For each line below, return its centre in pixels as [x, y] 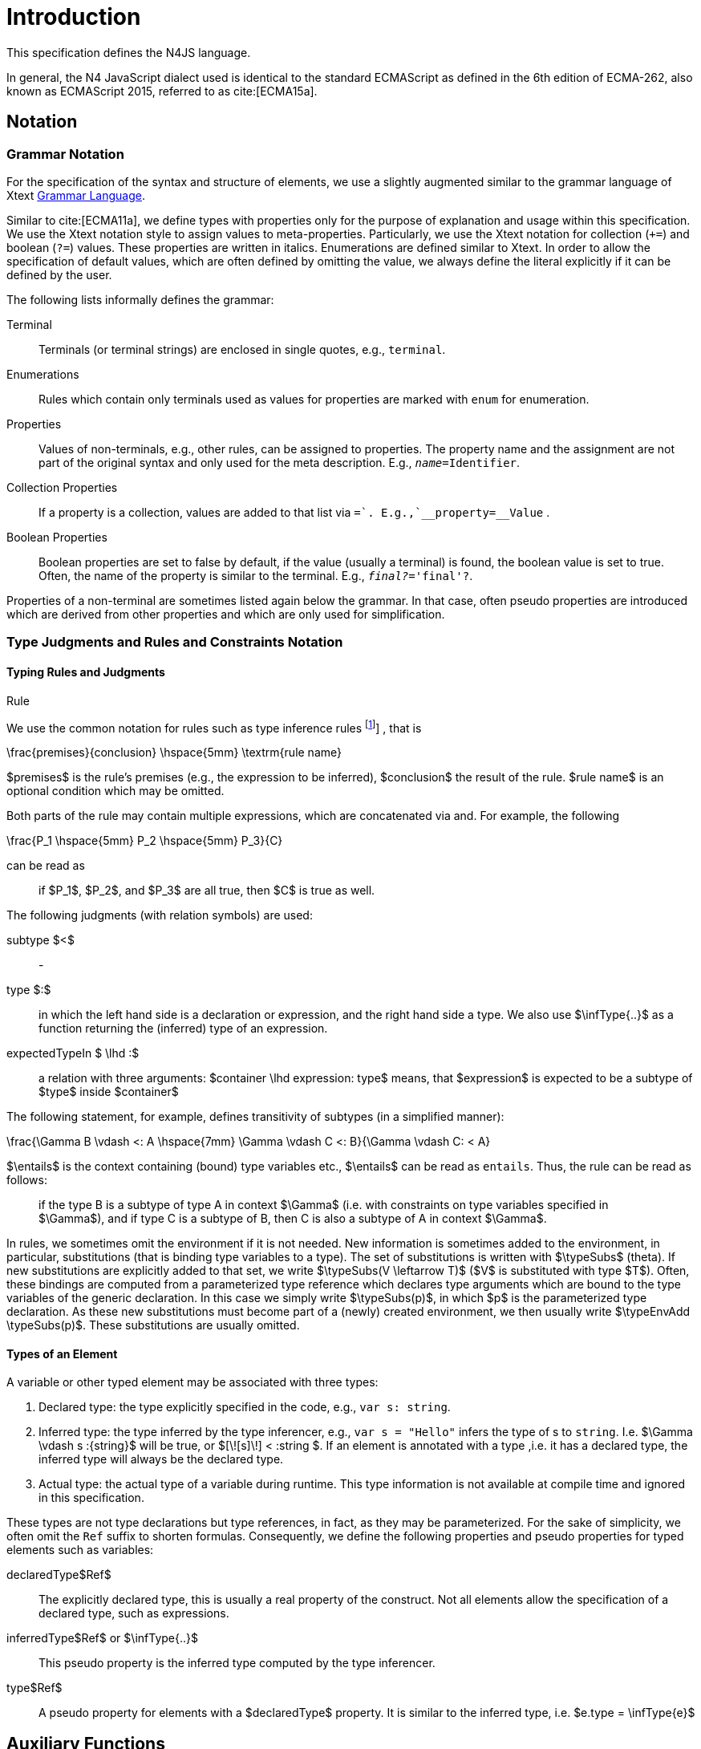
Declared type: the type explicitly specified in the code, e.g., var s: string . [245, 1407]
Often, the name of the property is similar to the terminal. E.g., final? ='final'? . [256, 575]
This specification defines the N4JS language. [129, 52]
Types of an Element [62, 1353]
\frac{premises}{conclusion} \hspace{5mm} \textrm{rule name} [174, 753]
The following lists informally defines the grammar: [140, 299]
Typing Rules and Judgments [86, 672]
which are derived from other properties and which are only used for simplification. [226, 614]
